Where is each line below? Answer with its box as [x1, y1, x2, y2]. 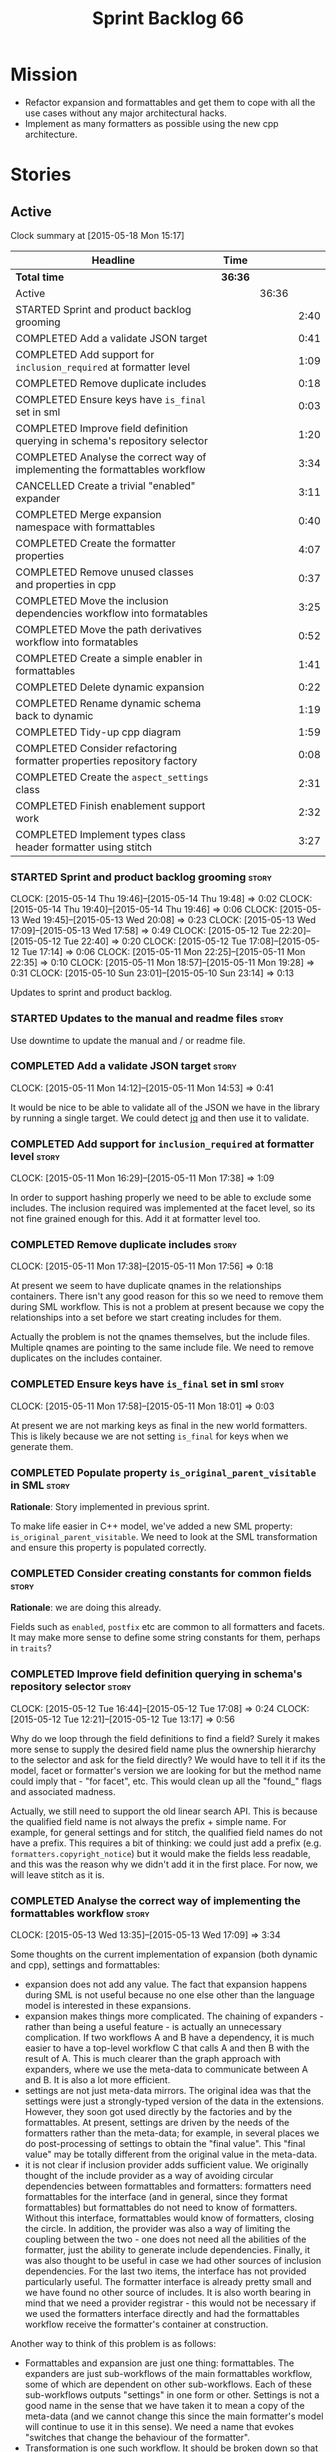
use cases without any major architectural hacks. [24, 107, 227, 119]
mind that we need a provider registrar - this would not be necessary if [24, 2297, 317, 2309]
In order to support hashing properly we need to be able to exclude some [10, 1192, 312, 1204]
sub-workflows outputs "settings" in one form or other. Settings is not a [24, 2388, 320, 2401]
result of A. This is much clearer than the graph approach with [24, 2052, 282, 2064]
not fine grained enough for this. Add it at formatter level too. [10, 1213, 261, 1225]
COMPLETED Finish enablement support [15, 798, 206, 812]
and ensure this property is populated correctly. [10, 1542, 207, 1554]
